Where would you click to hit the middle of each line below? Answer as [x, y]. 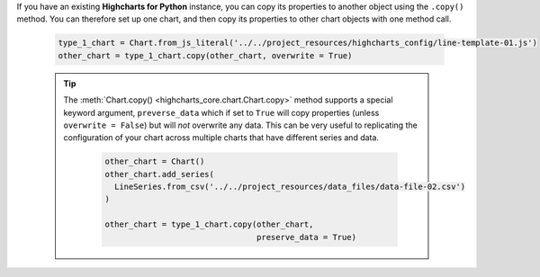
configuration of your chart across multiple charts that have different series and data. [221, 138]
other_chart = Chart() [155, 161]
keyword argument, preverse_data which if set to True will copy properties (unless [221, 112]
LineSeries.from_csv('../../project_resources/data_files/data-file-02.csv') [290, 187]
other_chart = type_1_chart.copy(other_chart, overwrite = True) [205, 55]
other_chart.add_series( [160, 174]
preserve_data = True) [307, 237]
